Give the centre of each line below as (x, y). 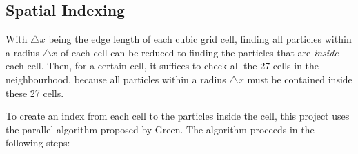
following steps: (38, 143)
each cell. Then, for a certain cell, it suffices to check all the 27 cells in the (162, 66)
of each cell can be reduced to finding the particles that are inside (200, 52)
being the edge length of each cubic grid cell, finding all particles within (200, 39)
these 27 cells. (35, 92)
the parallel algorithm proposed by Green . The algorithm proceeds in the (160, 129)
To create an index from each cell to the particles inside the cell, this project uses (178, 116)
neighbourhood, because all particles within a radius (116, 79)
